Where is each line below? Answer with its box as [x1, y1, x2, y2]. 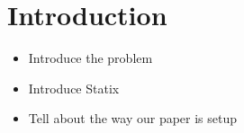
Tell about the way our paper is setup [28, 109, 238, 128]
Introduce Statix [28, 78, 120, 97]
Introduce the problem [28, 49, 153, 67]
